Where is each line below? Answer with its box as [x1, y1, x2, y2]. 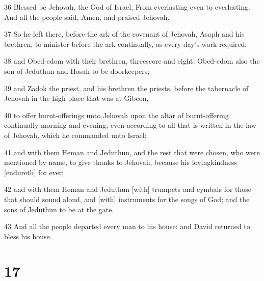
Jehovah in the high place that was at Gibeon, [4, 93, 149, 103]
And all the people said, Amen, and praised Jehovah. [4, 11, 170, 22]
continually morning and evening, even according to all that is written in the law [4, 120, 256, 130]
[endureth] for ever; [4, 166, 64, 177]
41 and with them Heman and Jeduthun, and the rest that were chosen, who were [4, 147, 260, 157]
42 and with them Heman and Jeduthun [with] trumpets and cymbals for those [4, 184, 252, 194]
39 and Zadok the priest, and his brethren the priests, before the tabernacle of [4, 82, 249, 93]
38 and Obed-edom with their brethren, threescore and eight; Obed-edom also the [4, 55, 260, 66]
